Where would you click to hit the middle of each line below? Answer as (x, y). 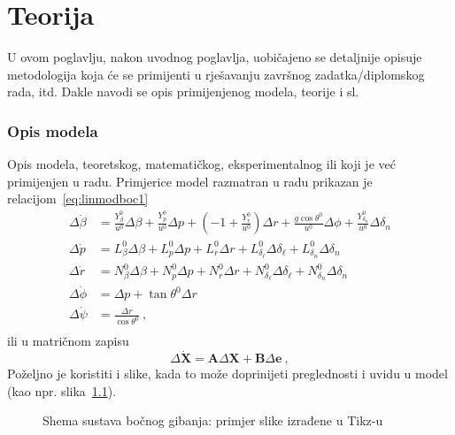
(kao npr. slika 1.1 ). (62, 390)
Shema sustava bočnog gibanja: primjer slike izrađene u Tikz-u (213, 420)
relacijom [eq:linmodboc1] (78, 198)
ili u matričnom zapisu (68, 341)
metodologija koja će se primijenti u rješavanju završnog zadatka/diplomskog (216, 74)
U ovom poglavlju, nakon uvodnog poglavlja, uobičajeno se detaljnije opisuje (215, 57)
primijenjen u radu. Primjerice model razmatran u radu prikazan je (190, 181)
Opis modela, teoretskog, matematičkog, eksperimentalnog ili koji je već (201, 164)
